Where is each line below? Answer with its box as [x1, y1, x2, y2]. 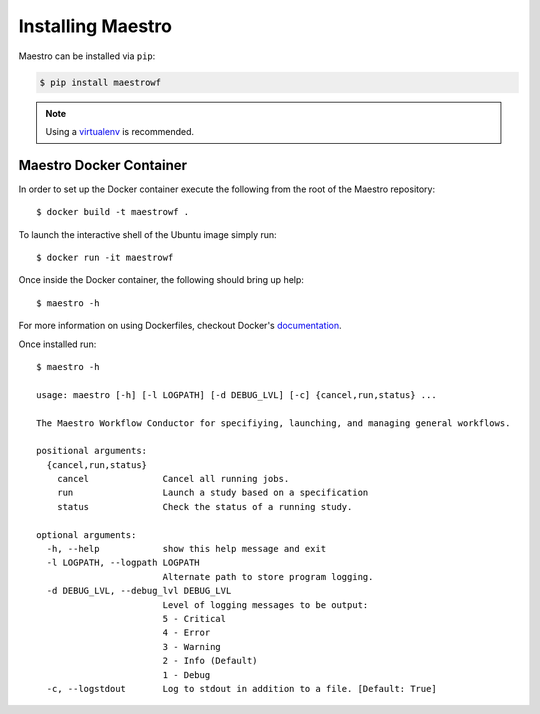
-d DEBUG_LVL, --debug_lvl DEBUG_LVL [46, 585, 232, 597]
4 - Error [162, 627, 211, 639]
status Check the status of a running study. [56, 501, 353, 512]
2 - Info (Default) [162, 655, 259, 667]
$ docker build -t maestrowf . [36, 206, 190, 218]
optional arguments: [36, 529, 137, 540]
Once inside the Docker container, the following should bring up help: [18, 274, 305, 286]
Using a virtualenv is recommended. [45, 125, 195, 137]
